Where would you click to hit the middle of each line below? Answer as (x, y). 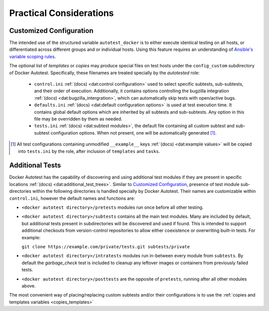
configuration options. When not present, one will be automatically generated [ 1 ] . (134, 133)
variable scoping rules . (33, 56)
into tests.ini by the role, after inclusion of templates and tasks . (89, 151)
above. (29, 286)
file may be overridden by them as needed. (78, 119)
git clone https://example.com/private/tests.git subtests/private (106, 246)
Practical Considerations (62, 13)
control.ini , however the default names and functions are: (72, 198)
